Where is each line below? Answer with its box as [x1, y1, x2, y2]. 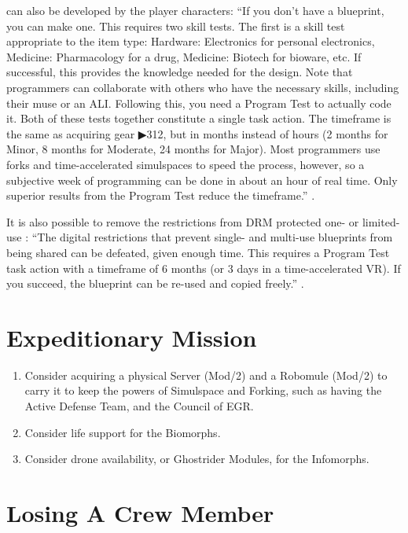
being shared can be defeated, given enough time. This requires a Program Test [6, 244, 390, 260]
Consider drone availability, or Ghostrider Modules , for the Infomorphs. [24, 450, 369, 467]
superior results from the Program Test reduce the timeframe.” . [6, 187, 315, 204]
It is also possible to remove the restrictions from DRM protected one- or [6, 213, 359, 230]
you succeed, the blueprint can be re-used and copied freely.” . [6, 275, 304, 292]
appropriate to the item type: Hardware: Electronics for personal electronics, [6, 33, 375, 50]
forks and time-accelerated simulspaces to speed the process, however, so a [6, 156, 365, 172]
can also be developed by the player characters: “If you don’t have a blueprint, [6, 2, 384, 18]
